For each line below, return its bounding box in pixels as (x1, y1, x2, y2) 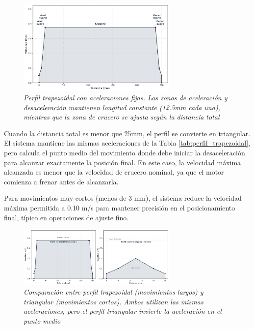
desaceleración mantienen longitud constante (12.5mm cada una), (24, 102, 220, 112)
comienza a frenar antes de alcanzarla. (4, 176, 119, 186)
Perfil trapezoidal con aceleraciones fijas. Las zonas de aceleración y (24, 92, 228, 103)
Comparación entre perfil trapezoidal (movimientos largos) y (24, 287, 203, 297)
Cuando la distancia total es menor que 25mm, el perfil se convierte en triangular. (4, 128, 251, 138)
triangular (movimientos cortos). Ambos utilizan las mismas (24, 296, 203, 306)
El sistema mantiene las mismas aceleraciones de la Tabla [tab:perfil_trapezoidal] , (4, 138, 251, 148)
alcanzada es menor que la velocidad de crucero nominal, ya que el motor (4, 167, 224, 177)
